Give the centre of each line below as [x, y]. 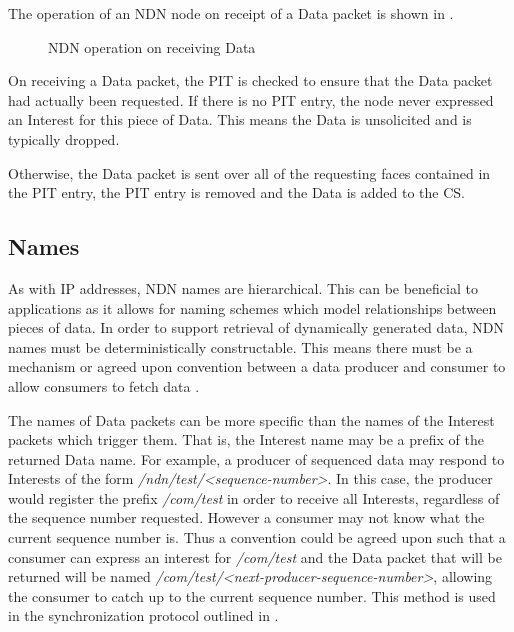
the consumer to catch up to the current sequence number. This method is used [252, 595]
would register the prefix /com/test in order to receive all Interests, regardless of [254, 497]
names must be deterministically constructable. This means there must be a [240, 346]
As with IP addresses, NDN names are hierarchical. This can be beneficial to [243, 287]
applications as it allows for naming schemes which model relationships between [252, 307]
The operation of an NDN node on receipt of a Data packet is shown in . [231, 13]
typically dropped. [64, 138]
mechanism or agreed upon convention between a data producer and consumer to [257, 366]
